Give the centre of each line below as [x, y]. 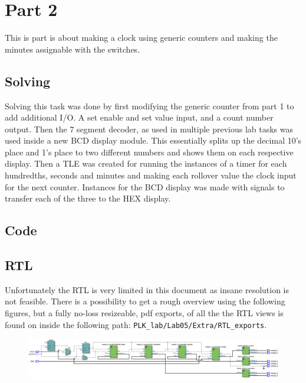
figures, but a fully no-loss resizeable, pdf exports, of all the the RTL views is [144, 313]
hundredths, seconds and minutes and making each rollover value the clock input [151, 175]
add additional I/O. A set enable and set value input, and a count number [139, 117]
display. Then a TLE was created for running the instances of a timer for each [146, 163]
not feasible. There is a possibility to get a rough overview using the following [145, 301]
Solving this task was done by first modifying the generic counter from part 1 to [149, 106]
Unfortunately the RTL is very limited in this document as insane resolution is [147, 289]
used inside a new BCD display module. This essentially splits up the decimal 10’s [153, 140]
